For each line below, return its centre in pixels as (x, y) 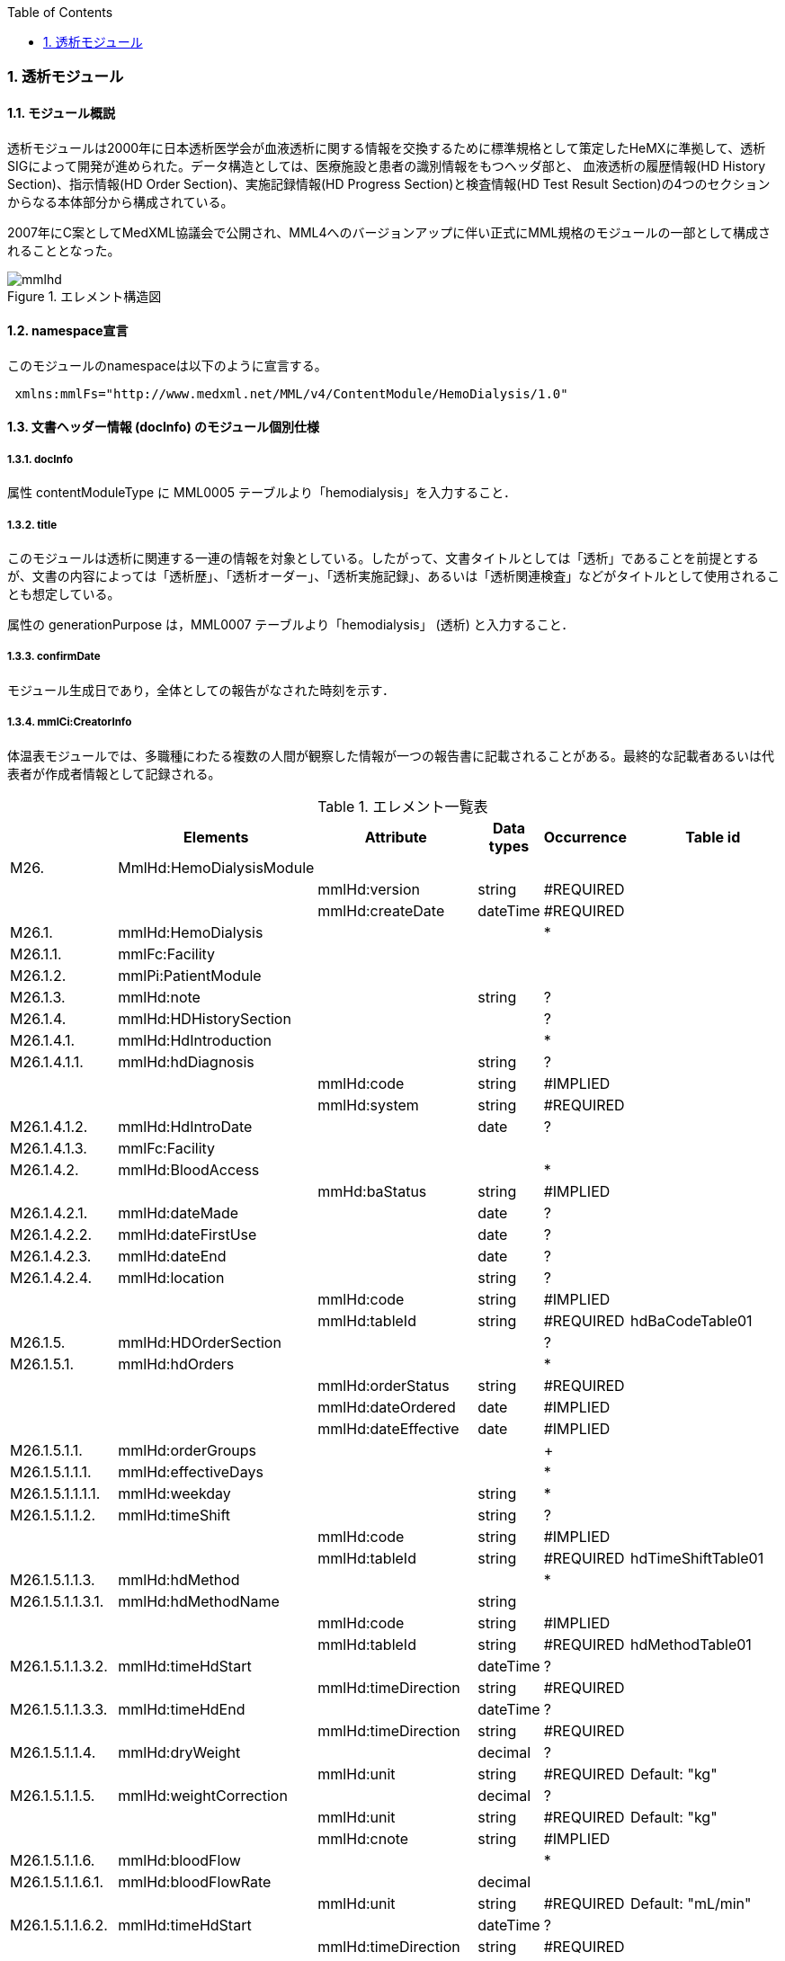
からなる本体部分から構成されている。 (120, 201)
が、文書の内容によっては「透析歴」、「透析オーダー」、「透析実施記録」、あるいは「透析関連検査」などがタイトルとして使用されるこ (393, 575)
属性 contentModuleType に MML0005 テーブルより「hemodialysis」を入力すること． (262, 493)
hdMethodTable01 (691, 1644)
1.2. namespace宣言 (68, 331)
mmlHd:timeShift (174, 1515)
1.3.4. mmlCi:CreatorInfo (70, 722)
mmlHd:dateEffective (388, 1428)
